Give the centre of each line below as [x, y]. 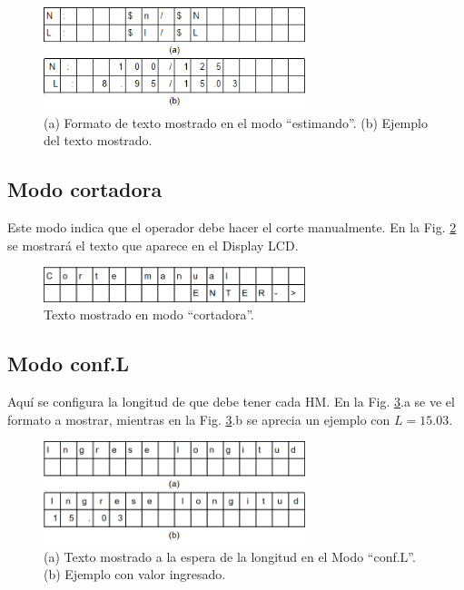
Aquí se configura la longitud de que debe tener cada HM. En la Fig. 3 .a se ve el [231, 402]
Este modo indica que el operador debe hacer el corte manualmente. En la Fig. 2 [232, 226]
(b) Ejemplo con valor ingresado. [135, 574]
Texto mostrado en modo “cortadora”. [149, 315]
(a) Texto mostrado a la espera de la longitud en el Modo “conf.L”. [230, 556]
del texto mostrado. [98, 140]
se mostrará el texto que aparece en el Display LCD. [153, 245]
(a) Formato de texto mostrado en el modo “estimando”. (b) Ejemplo [236, 122]
